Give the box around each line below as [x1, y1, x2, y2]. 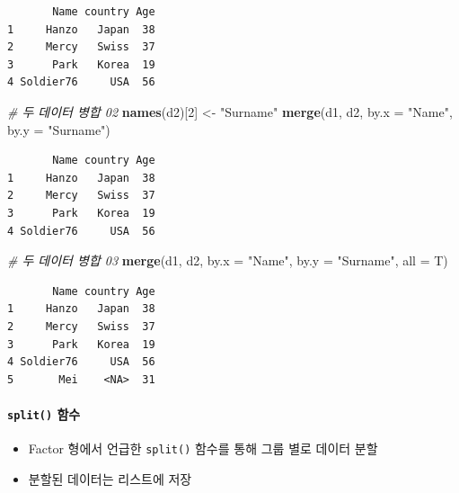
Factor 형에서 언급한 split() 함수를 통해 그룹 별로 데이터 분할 [28, 439, 378, 458]
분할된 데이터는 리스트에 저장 [28, 469, 192, 488]
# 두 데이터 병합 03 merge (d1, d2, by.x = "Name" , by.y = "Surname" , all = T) [7, 251, 448, 270]
